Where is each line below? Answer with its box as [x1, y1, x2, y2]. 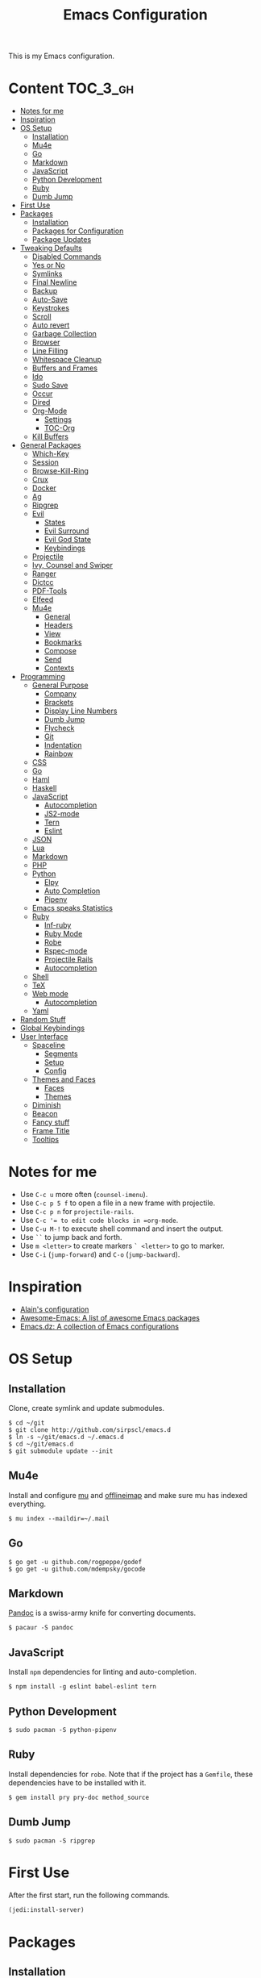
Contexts [43, 663, 75, 673]
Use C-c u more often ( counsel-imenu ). [19, 1190, 148, 1200]
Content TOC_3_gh [8, 79, 135, 98]
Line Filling [31, 346, 68, 356]
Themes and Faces [31, 1075, 96, 1084]
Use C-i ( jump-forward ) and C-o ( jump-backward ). [19, 1250, 180, 1259]
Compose [43, 646, 77, 656]
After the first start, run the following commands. [8, 1890, 171, 1900]
